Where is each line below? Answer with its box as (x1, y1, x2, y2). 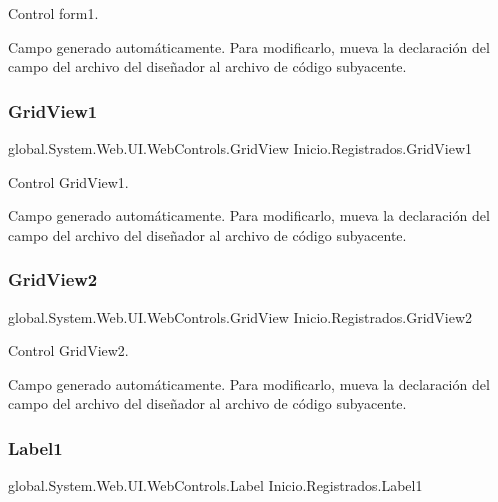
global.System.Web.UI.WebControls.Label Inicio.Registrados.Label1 (8, 475, 423, 496)
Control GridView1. (8, 171, 129, 192)
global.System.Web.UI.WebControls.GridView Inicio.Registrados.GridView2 (8, 306, 473, 327)
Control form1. (8, 3, 99, 23)
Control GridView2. (8, 340, 129, 361)
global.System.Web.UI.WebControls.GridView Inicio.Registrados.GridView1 (8, 138, 473, 158)
